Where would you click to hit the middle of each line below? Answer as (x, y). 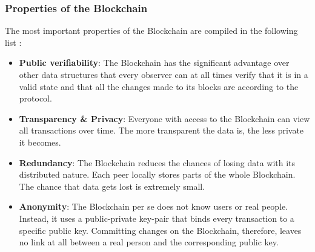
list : (13, 42)
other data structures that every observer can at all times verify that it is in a (164, 74)
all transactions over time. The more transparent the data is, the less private (161, 130)
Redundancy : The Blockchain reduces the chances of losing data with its (157, 162)
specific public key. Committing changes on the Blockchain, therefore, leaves (160, 230)
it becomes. (40, 142)
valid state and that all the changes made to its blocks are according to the (159, 86)
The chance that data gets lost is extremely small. (112, 186)
